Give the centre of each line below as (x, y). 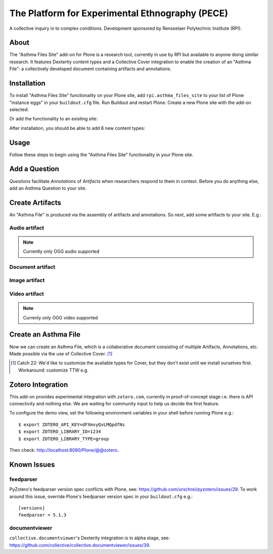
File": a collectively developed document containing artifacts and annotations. (90, 69)
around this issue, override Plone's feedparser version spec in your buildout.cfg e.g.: (101, 496)
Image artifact (27, 281)
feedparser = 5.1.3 (42, 515)
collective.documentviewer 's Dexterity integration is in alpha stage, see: (90, 538)
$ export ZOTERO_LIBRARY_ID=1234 (60, 432)
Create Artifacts (35, 202)
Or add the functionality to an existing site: (54, 119)
